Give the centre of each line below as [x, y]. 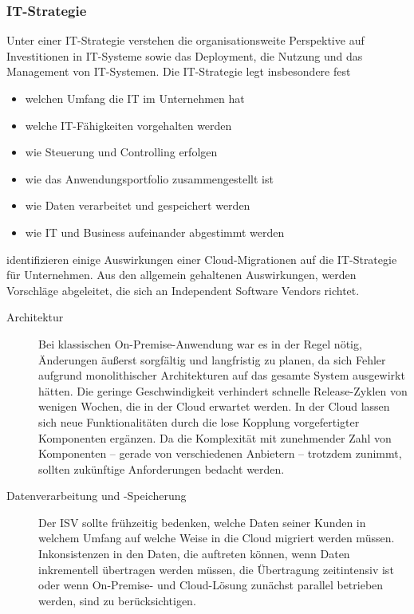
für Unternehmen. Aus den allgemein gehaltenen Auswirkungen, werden [181, 275]
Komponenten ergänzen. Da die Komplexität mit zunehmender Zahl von [215, 437]
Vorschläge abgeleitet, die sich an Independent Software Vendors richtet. [183, 290]
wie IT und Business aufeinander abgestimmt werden [155, 232]
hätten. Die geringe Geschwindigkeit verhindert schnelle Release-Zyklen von [223, 390]
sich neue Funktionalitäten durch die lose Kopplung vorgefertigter [199, 421]
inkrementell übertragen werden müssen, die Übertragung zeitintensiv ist [216, 569]
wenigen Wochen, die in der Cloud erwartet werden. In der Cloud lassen [214, 406]
